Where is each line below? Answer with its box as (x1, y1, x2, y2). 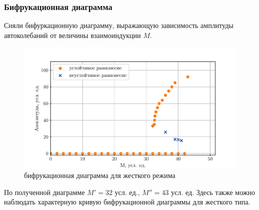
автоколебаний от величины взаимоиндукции (4, 29, 141, 40)
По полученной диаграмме (4, 186, 85, 197)
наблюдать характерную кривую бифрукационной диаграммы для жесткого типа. (4, 196, 250, 207)
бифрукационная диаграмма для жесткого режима (24, 170, 175, 180)
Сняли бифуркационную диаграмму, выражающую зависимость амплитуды (4, 20, 233, 30)
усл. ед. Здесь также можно (171, 186, 255, 197)
